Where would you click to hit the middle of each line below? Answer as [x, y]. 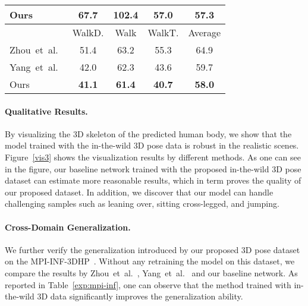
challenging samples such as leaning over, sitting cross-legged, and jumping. [142, 204]
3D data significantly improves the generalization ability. [140, 296]
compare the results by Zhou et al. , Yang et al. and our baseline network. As [151, 272]
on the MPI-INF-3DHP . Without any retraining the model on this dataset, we [150, 261]
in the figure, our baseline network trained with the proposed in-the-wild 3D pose [153, 168]
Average [205, 32]
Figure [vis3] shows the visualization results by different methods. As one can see [153, 157]
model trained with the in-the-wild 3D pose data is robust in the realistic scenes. [152, 145]
